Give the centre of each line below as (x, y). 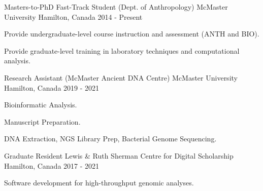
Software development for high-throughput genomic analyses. (99, 183)
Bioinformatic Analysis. (41, 105)
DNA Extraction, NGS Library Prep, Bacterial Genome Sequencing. (110, 139)
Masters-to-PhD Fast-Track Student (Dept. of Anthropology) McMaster (116, 7)
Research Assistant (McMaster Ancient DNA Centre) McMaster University (121, 77)
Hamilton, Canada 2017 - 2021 (52, 165)
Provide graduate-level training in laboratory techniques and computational (122, 50)
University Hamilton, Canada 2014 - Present (73, 16)
